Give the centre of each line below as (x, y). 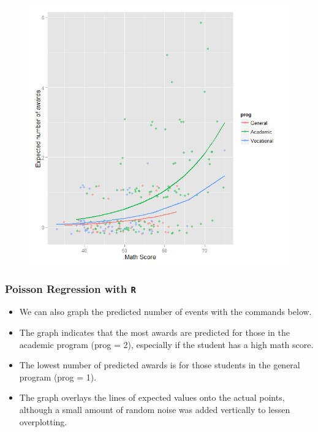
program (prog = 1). (58, 377)
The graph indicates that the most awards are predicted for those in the (154, 332)
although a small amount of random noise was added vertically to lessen (155, 409)
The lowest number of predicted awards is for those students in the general (160, 365)
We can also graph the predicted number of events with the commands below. (165, 312)
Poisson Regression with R (70, 288)
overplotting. (43, 421)
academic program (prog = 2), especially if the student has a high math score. (166, 344)
